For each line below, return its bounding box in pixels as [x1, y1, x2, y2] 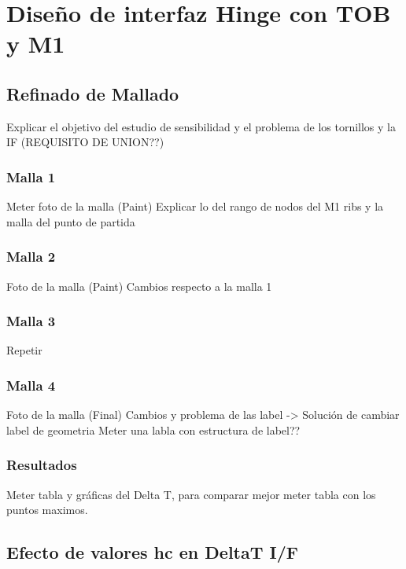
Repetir [6, 342, 42, 358]
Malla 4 [6, 375, 56, 395]
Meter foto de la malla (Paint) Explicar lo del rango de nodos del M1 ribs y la [6, 198, 384, 215]
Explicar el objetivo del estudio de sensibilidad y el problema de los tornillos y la [6, 118, 396, 134]
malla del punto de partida [6, 213, 135, 229]
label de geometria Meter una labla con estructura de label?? [6, 421, 301, 438]
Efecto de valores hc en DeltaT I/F [6, 540, 299, 564]
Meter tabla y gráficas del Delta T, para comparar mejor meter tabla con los [6, 486, 376, 502]
